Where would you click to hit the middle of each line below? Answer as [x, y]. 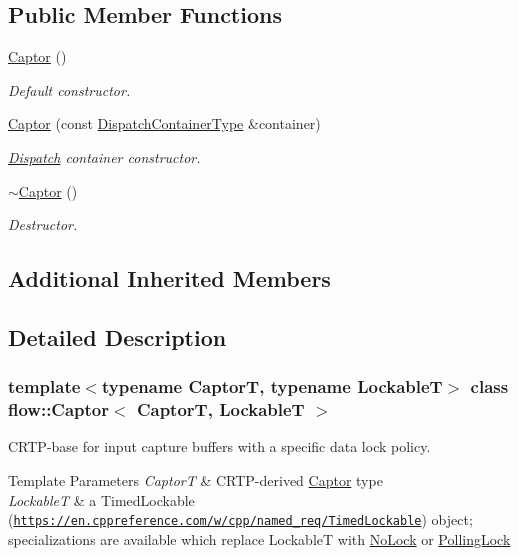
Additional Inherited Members [169, 278]
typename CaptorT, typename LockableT [272, 386]
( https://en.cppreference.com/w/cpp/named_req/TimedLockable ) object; [240, 519]
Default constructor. [69, 89]
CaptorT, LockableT [220, 409]
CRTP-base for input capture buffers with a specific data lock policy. [219, 446]
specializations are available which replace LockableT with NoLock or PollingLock [259, 538]
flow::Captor [59, 409]
